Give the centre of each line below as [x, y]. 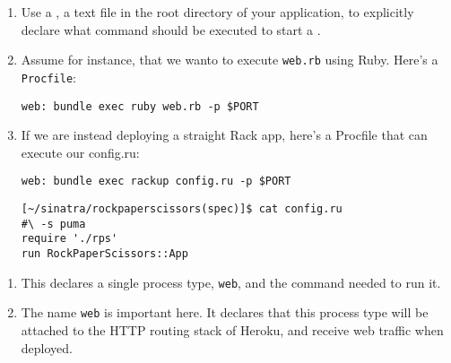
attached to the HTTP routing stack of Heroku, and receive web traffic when [232, 329]
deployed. [47, 347]
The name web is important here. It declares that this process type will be [225, 312]
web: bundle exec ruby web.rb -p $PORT [140, 106]
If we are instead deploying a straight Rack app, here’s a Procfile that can [224, 135]
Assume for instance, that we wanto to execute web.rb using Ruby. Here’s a [230, 60]
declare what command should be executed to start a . [171, 29]
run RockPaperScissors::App [104, 253]
